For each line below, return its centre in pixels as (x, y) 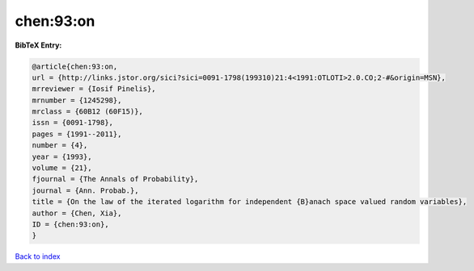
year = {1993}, (62, 156)
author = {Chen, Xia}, (77, 213)
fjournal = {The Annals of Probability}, (115, 179)
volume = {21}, (62, 168)
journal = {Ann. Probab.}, (85, 190)
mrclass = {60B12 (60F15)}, (87, 112)
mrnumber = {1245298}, (77, 100)
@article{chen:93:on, (75, 66)
